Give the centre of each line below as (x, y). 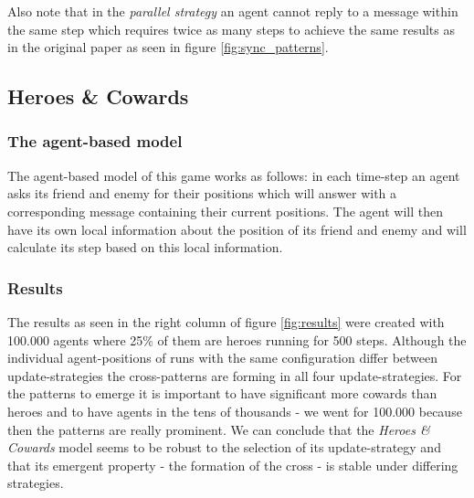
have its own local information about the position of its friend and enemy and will (237, 229)
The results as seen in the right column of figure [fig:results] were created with (226, 321)
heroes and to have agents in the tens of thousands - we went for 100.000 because (235, 411)
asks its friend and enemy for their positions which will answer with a (202, 193)
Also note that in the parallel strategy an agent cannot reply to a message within (233, 11)
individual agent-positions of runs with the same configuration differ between (223, 358)
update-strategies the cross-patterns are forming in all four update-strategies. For (235, 375)
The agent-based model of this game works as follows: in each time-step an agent (234, 175)
